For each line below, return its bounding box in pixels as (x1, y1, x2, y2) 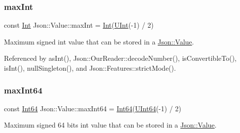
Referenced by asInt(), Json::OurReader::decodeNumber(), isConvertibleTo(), (4, 53, 237, 63)
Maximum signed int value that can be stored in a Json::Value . (4, 36, 194, 46)
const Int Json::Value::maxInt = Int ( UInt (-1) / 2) (4, 20, 154, 30)
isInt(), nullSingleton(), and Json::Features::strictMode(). (4, 63, 176, 73)
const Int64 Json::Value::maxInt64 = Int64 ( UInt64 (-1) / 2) (4, 103, 181, 113)
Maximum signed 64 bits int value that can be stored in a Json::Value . (4, 120, 217, 130)
